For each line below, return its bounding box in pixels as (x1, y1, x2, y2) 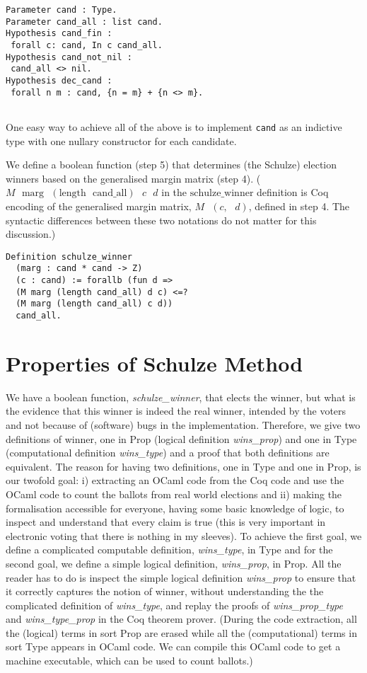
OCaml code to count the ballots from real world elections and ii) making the (6, 486, 342, 501)
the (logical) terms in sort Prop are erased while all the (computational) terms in (6, 625, 357, 640)
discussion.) (6, 226, 56, 241)
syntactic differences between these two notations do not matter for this (6, 212, 317, 227)
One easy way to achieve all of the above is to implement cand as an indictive (6, 119, 342, 134)
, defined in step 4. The (248, 198, 350, 213)
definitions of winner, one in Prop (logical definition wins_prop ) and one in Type (6, 431, 357, 446)
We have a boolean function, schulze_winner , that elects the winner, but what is (6, 389, 356, 404)
